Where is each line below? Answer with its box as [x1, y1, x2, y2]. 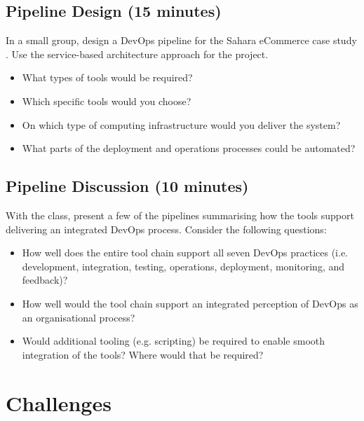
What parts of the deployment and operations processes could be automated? [22, 141, 356, 156]
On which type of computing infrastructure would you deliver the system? [22, 117, 341, 132]
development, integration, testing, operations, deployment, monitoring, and [22, 258, 345, 273]
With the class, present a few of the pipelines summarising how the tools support [6, 207, 354, 222]
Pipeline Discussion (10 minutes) [6, 175, 249, 197]
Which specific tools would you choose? [22, 93, 191, 108]
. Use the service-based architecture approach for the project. [6, 46, 269, 61]
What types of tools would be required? [22, 70, 193, 85]
